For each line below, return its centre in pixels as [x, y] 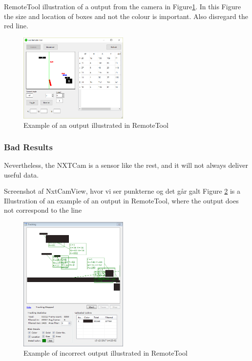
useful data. [21, 174]
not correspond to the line [43, 210]
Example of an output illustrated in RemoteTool [96, 125]
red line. [16, 26]
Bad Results [28, 147]
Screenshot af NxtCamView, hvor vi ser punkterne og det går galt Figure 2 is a [122, 191]
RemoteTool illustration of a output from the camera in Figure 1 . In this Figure [123, 6]
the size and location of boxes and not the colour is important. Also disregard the [126, 16]
